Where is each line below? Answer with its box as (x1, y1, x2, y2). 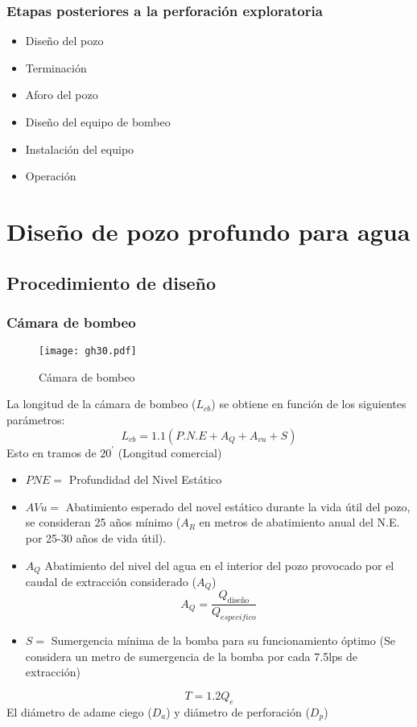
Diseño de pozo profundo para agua (6, 214, 411, 247)
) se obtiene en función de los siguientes (211, 395, 407, 412)
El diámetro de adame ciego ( (6, 703, 152, 720)
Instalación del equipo (25, 140, 134, 157)
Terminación (25, 59, 87, 76)
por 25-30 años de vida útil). (25, 529, 167, 546)
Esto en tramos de (6, 444, 97, 461)
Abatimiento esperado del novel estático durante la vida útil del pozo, (65, 498, 411, 514)
